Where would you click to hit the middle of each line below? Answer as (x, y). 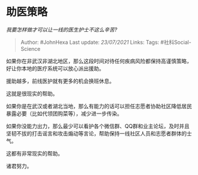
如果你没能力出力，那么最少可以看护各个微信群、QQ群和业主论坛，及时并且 (98, 126)
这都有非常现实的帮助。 (34, 153)
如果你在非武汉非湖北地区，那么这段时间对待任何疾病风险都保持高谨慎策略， (99, 61)
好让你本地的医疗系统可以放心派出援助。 (55, 68)
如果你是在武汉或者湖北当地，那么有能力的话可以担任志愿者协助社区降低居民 (99, 106)
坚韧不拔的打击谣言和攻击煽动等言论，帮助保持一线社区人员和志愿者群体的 (96, 133)
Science (30, 48)
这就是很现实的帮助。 (32, 93)
